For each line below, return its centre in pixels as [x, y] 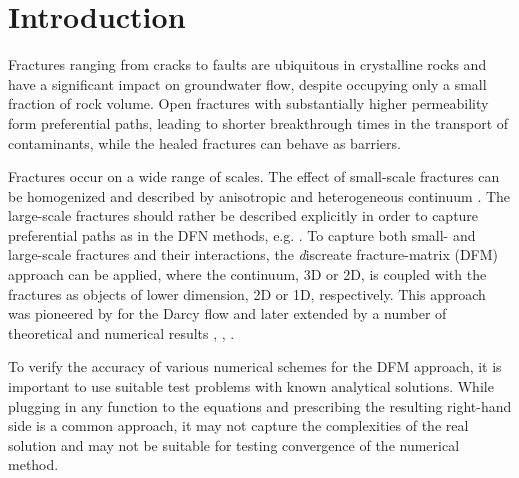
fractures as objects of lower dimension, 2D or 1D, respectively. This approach [247, 293]
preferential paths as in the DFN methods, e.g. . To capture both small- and [242, 234]
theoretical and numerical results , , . [121, 332]
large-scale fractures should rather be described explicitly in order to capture [243, 215]
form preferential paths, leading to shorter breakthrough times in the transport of [258, 122]
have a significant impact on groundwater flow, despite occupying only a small [247, 83]
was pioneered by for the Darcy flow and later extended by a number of [227, 313]
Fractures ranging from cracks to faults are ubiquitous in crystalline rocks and [247, 64]
